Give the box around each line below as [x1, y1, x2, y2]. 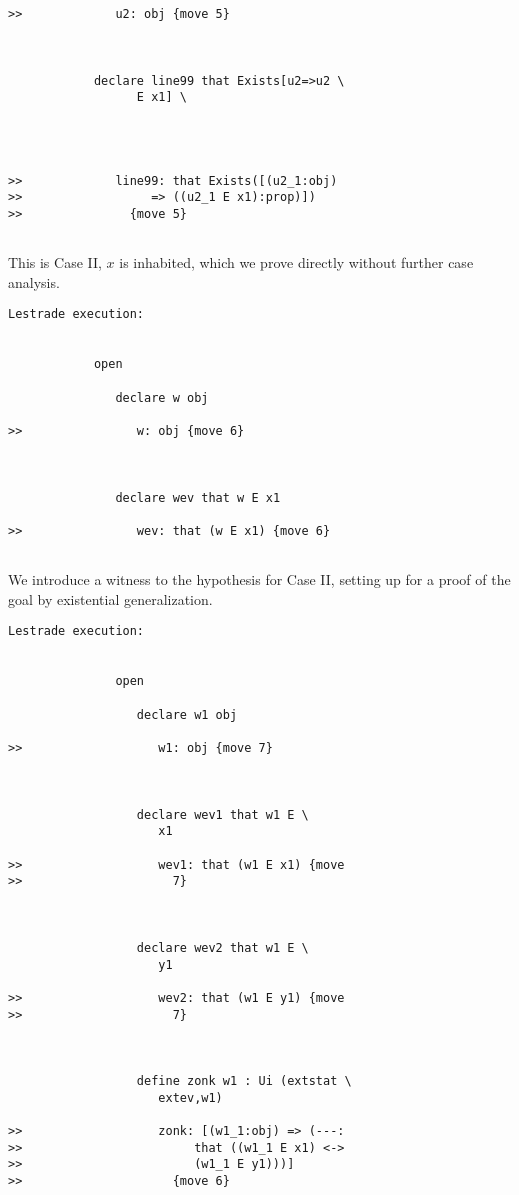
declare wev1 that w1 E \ [136, 807, 309, 822]
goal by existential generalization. [8, 588, 213, 609]
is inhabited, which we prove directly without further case [119, 252, 474, 273]
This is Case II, [8, 252, 102, 273]
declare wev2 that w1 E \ [136, 940, 309, 955]
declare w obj [115, 390, 209, 405]
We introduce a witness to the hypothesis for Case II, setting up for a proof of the [8, 569, 511, 590]
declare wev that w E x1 [115, 490, 281, 505]
